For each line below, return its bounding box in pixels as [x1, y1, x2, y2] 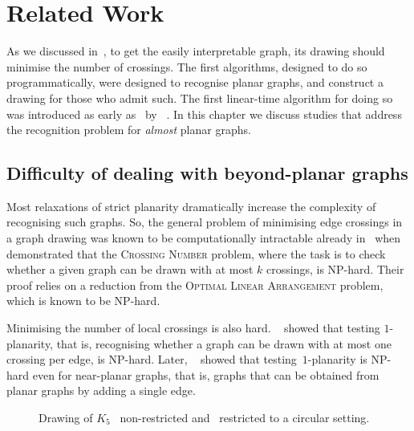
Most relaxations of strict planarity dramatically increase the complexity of [6, 197, 376, 214]
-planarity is [307, 351, 367, 368]
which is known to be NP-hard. [6, 292, 160, 309]
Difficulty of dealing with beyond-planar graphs [6, 161, 408, 185]
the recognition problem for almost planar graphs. [6, 121, 251, 138]
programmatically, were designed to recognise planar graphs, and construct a [6, 74, 384, 91]
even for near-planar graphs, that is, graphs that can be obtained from [32, 366, 379, 383]
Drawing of [39, 409, 93, 426]
